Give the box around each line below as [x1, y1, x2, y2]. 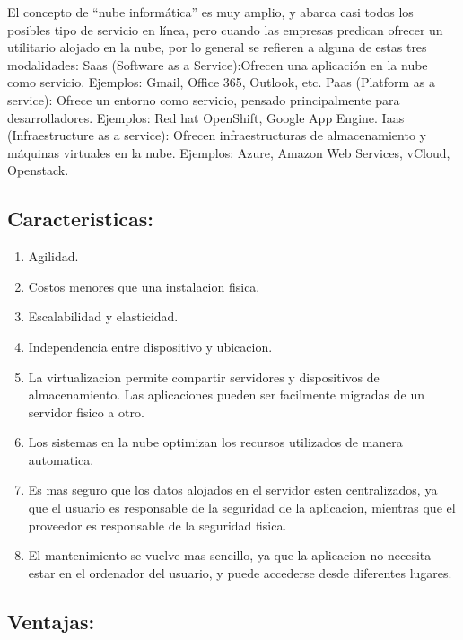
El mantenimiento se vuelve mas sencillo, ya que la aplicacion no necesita [28, 546, 432, 565]
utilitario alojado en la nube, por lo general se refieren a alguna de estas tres [7, 38, 427, 57]
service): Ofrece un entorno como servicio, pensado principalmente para [7, 90, 400, 109]
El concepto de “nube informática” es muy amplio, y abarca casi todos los [7, 3, 414, 21]
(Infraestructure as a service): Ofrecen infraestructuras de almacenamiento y [7, 126, 426, 145]
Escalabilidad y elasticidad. [28, 307, 179, 326]
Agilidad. [28, 247, 79, 266]
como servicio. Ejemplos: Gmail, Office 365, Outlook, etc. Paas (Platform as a [7, 73, 436, 92]
